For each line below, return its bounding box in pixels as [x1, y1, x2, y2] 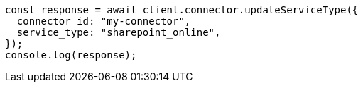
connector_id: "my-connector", [16, 15, 191, 27]
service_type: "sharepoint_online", [16, 27, 221, 38]
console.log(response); [5, 49, 137, 61]
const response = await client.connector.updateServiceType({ [5, 4, 359, 15]
